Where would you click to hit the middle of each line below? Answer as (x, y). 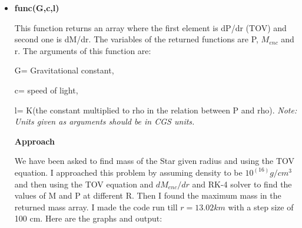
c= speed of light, (46, 90)
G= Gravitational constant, (64, 70)
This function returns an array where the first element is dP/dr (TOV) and (150, 27)
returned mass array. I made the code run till (96, 207)
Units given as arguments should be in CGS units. (104, 121)
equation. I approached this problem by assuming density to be (128, 172)
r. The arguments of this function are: (83, 50)
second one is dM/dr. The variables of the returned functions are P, (136, 39)
